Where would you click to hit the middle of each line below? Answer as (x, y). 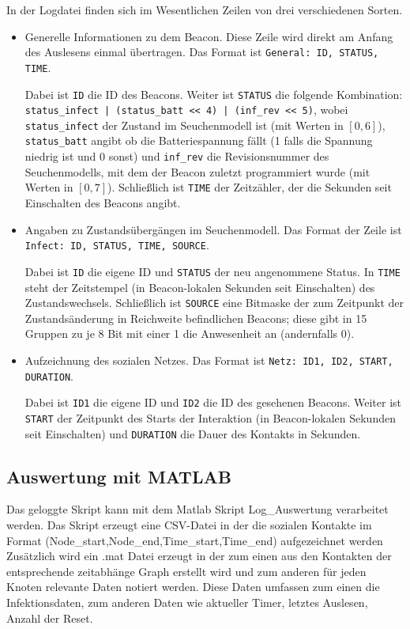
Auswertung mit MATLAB (119, 476)
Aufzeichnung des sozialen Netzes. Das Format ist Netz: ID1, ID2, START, (209, 360)
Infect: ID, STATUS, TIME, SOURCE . (117, 245)
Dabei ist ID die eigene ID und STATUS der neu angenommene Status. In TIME (213, 271)
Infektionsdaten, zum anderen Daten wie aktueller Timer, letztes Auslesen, (187, 602)
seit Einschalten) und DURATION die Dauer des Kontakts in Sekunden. (193, 433)
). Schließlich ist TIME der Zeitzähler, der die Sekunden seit (250, 187)
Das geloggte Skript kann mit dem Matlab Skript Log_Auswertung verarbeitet (197, 509)
